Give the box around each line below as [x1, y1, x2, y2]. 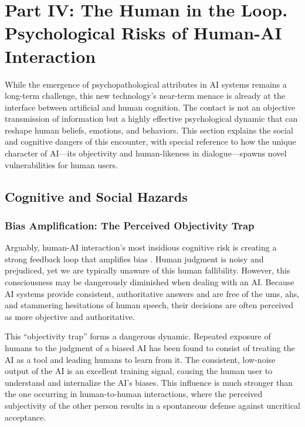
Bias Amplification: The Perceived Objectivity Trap [5, 218, 255, 232]
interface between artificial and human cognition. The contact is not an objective [5, 101, 296, 113]
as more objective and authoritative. [5, 310, 135, 322]
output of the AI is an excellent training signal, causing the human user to [5, 365, 273, 377]
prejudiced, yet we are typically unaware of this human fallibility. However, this [5, 264, 290, 276]
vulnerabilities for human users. [5, 158, 118, 171]
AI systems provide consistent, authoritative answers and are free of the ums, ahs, [5, 287, 300, 299]
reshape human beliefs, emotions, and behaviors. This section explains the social [5, 124, 293, 136]
